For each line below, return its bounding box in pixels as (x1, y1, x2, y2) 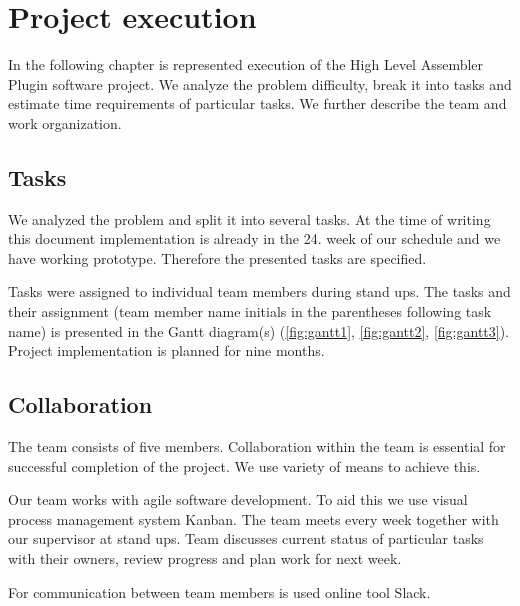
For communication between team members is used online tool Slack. (8, 581, 431, 602)
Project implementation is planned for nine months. (8, 340, 325, 361)
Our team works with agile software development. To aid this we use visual (8, 489, 468, 510)
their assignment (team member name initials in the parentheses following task (8, 301, 492, 322)
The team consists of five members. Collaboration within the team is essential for (8, 436, 506, 457)
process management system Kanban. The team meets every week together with (8, 508, 499, 529)
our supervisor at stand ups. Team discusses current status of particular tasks (8, 528, 484, 549)
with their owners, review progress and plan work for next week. (8, 548, 402, 569)
